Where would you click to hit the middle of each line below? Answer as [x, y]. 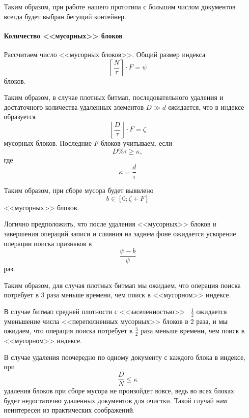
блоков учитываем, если [137, 143]
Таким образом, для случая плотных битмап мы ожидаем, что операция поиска [122, 285]
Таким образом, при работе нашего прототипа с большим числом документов [120, 6]
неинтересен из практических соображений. [69, 410]
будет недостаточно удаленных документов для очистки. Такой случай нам [116, 400]
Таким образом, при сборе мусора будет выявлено [79, 190]
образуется [20, 116]
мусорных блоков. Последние [48, 143]
